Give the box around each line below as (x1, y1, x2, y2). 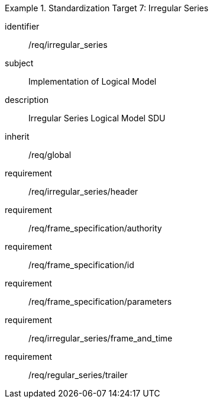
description (5, 95, 49, 105)
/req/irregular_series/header (28, 186, 138, 196)
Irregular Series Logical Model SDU (28, 113, 166, 123)
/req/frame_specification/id (28, 260, 134, 270)
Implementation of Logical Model (28, 76, 157, 86)
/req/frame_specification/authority (28, 223, 162, 233)
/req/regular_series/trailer (28, 370, 128, 380)
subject (5, 58, 34, 68)
